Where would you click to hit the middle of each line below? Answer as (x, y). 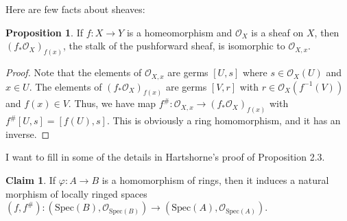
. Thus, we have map (112, 103)
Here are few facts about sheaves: (75, 9)
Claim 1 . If (31, 180)
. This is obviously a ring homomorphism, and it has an (224, 120)
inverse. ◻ (28, 133)
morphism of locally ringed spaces (76, 193)
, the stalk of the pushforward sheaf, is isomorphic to (174, 46)
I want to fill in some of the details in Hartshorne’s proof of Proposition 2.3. (165, 157)
